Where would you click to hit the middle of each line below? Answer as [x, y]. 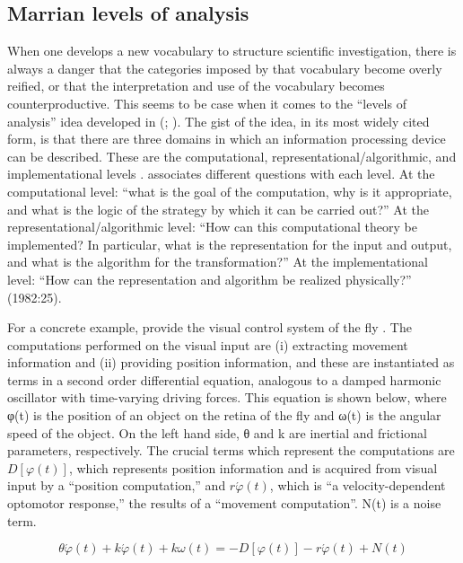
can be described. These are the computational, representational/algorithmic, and [232, 156]
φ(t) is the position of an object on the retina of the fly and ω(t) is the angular [224, 415]
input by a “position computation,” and [117, 485]
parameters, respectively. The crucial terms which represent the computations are [231, 450]
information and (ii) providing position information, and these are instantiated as [231, 362]
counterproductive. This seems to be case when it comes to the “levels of [207, 103]
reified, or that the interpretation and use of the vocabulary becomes [196, 86]
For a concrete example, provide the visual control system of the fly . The [210, 327]
